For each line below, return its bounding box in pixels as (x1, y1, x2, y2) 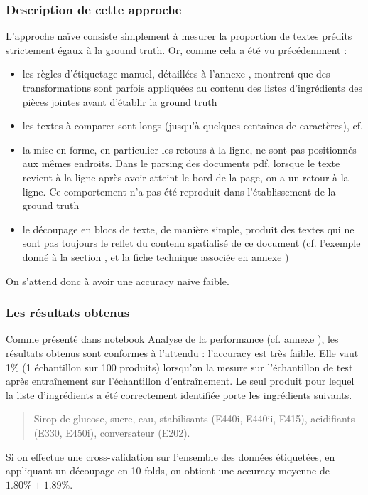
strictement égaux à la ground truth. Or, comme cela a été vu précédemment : (6, 42, 347, 57)
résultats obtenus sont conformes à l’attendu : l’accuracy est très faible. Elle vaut (6, 345, 359, 360)
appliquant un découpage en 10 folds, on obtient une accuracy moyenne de (6, 463, 330, 478)
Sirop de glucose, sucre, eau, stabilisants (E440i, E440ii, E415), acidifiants (33, 411, 355, 426)
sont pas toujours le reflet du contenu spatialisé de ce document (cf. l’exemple (22, 235, 361, 250)
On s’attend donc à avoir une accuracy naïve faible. (6, 273, 229, 288)
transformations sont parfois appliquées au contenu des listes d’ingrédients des (22, 80, 362, 95)
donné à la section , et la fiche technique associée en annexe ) (22, 249, 289, 264)
